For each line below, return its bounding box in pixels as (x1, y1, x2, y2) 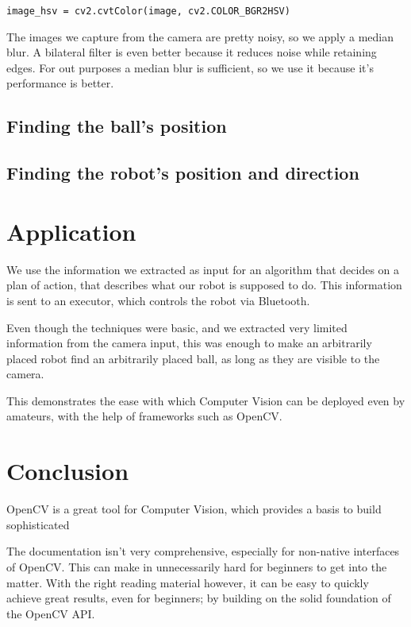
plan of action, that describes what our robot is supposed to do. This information (6, 277, 402, 293)
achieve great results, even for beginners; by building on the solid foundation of (6, 590, 391, 606)
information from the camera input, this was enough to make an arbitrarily (6, 335, 372, 351)
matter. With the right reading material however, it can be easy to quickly (6, 574, 369, 590)
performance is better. (6, 75, 114, 91)
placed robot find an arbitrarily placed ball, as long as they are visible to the (6, 350, 380, 366)
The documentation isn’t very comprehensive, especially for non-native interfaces (6, 543, 400, 559)
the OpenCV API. (6, 605, 95, 621)
